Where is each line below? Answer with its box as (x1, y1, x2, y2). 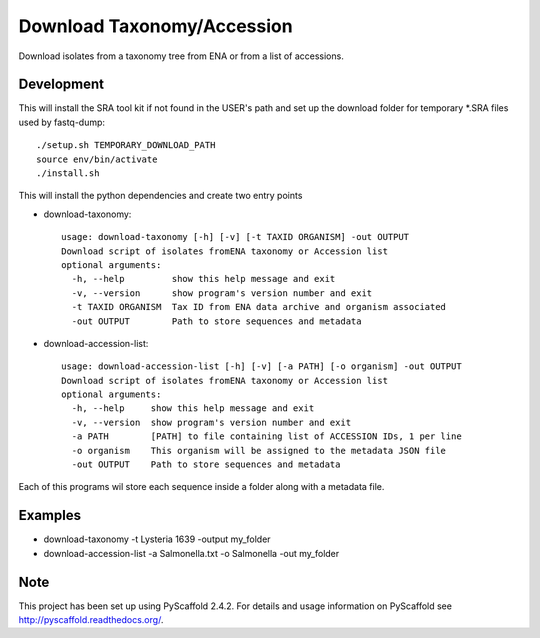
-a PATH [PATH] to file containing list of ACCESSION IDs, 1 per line (71, 431, 462, 442)
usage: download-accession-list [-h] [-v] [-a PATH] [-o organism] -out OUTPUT (61, 361, 462, 372)
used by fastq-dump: (18, 116, 105, 128)
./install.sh (36, 168, 100, 179)
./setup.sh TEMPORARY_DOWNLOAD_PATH (36, 140, 216, 151)
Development (18, 76, 105, 93)
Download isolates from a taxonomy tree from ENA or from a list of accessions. (18, 50, 344, 62)
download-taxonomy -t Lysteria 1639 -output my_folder (43, 533, 271, 545)
